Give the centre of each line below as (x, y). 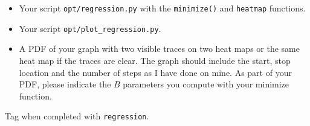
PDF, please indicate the (65, 84)
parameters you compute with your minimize (206, 84)
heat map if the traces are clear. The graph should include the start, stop (155, 60)
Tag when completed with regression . (77, 116)
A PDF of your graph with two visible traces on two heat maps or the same (159, 49)
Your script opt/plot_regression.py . (90, 28)
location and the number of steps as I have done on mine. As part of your (155, 72)
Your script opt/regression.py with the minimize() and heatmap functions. (162, 8)
